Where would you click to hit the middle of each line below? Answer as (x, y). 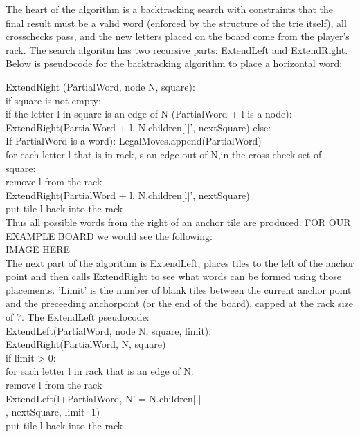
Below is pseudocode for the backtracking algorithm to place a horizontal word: (174, 63)
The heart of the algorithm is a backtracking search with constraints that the (169, 9)
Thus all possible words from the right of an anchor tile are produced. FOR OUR (178, 222)
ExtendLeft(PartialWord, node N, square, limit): (109, 330)
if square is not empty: (53, 100)
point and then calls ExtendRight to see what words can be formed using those (174, 276)
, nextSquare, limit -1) (53, 412)
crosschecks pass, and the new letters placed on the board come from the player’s (178, 36)
